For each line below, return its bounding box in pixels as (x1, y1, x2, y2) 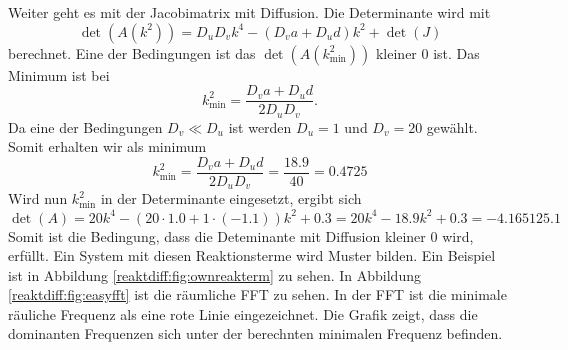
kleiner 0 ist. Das (375, 42, 480, 63)
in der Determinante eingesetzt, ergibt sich (100, 188, 362, 209)
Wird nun (8, 188, 68, 209)
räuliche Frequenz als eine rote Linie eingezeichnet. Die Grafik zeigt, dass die (8, 303, 478, 324)
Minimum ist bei (8, 64, 110, 85)
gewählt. (426, 116, 478, 137)
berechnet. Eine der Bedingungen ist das (8, 42, 256, 63)
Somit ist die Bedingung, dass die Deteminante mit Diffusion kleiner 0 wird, (8, 225, 474, 246)
